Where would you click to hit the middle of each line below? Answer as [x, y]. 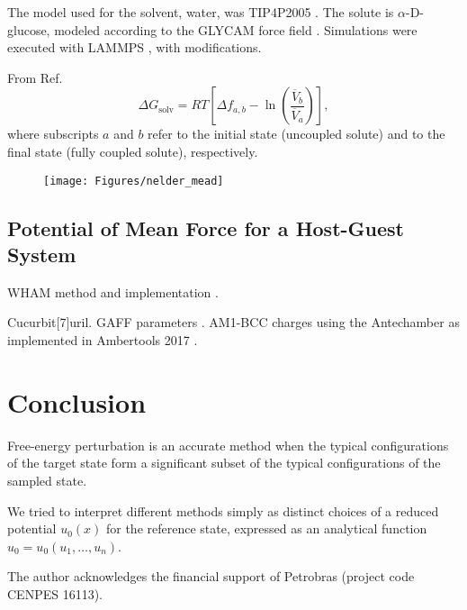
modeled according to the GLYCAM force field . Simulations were [236, 29]
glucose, [29, 29]
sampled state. [47, 480]
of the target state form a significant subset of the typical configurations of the [224, 463]
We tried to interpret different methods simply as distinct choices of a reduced [223, 510]
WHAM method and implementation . [113, 291]
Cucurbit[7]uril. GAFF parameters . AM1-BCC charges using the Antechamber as [233, 322]
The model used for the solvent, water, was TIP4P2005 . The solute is [201, 12]
